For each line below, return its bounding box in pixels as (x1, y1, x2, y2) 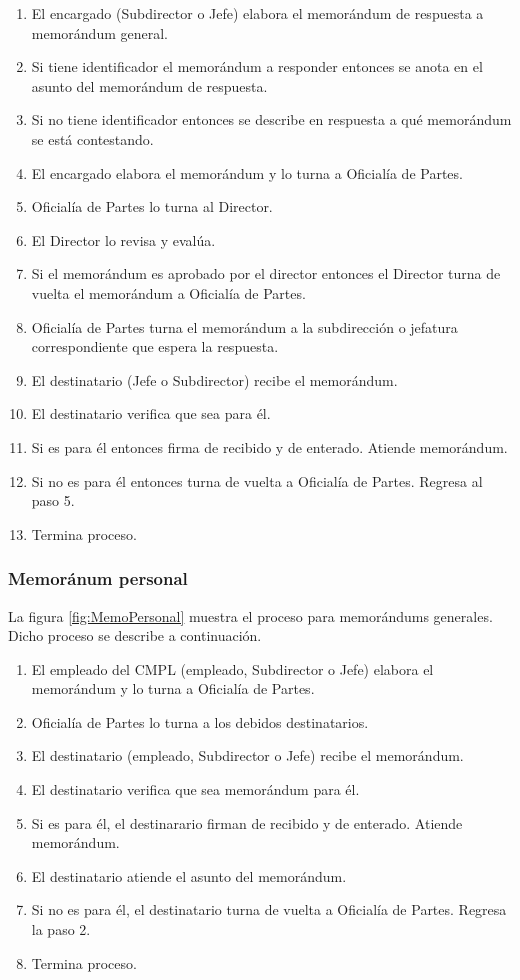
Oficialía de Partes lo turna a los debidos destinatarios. (31, 711, 369, 732)
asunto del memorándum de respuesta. (31, 75, 268, 96)
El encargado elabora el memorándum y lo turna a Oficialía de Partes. (31, 162, 463, 183)
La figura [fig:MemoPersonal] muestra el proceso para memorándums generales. (8, 605, 493, 626)
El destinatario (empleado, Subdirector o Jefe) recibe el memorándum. (31, 745, 464, 766)
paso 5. (31, 490, 75, 511)
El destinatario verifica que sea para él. (31, 403, 271, 424)
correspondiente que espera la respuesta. (31, 336, 279, 357)
